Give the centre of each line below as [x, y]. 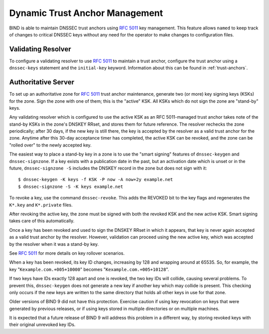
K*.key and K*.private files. [41, 205]
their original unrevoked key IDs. [42, 325]
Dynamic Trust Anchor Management [86, 13]
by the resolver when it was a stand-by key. [54, 244]
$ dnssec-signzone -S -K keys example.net [71, 186]
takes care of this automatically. [42, 221]
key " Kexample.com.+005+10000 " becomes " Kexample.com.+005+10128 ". [89, 269]
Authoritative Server [42, 82]
